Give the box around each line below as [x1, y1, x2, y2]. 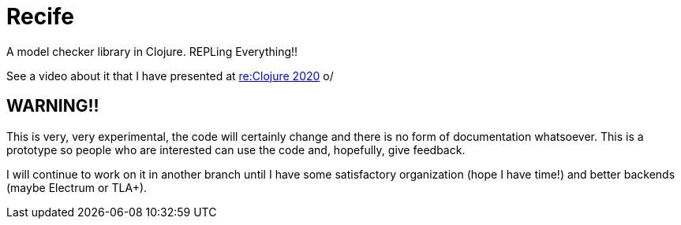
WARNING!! [6, 96, 99, 116]
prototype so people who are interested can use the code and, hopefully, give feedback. [6, 142, 466, 157]
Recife [6, 3, 75, 30]
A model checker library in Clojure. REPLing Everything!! [6, 44, 298, 58]
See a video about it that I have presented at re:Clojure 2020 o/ [6, 68, 334, 83]
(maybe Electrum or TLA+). [6, 180, 148, 194]
